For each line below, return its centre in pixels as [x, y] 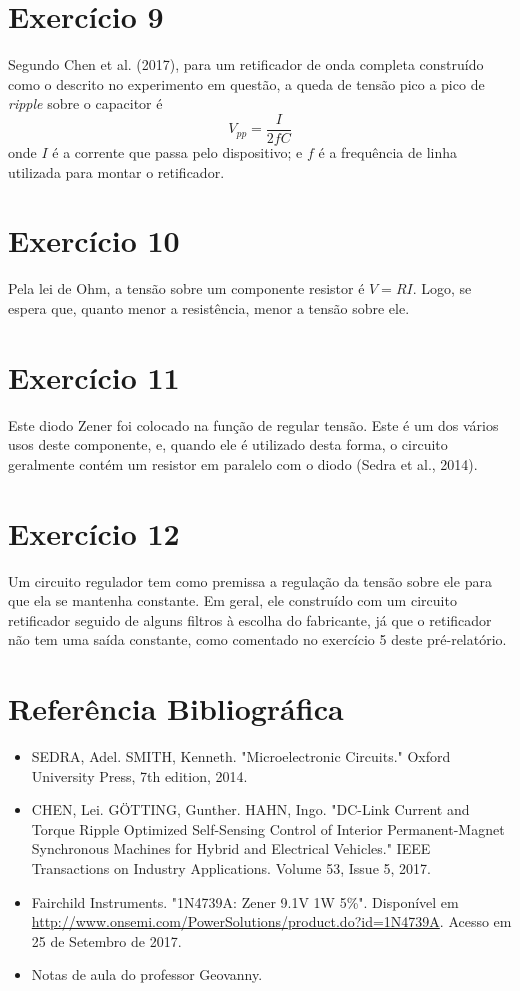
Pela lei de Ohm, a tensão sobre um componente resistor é [186, 288]
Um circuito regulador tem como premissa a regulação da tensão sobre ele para [250, 580]
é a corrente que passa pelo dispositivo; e [177, 151]
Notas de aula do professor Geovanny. [147, 974]
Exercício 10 [94, 240]
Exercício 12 [94, 532]
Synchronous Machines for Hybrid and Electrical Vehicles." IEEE [231, 848]
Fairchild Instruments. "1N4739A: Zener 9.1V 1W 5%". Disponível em [245, 901]
